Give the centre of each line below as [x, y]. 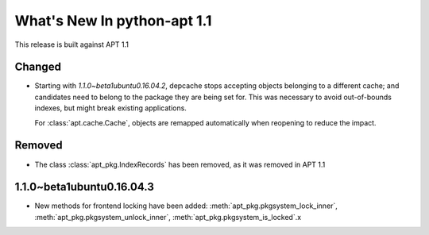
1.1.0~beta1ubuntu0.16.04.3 [85, 187]
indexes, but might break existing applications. [110, 108]
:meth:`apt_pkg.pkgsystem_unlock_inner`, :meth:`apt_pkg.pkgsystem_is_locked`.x [168, 217]
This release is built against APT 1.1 [72, 44]
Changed [38, 67]
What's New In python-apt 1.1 [113, 21]
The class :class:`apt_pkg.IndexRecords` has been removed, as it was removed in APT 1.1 [180, 164]
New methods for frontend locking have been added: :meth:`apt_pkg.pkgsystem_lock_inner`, [186, 206]
